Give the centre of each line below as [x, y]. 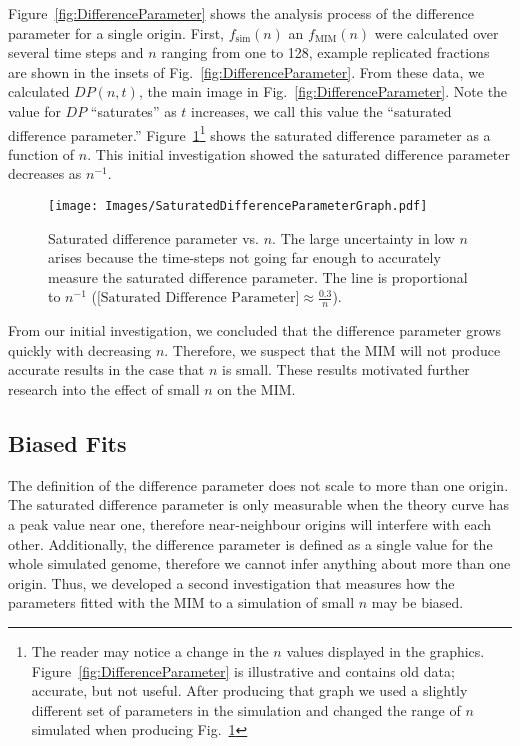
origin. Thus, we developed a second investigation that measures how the [231, 582]
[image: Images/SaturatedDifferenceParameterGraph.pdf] [238, 206]
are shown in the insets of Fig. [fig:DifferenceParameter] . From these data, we [246, 71]
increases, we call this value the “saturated [321, 110]
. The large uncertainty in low [363, 237]
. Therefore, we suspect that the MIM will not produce [332, 349]
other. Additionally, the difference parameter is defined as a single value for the [250, 543]
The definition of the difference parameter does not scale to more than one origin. [258, 484]
